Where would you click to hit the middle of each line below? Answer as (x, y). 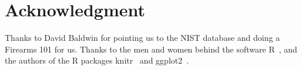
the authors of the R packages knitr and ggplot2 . (97, 60)
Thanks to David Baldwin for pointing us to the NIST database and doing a (142, 38)
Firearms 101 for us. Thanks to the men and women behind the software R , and (151, 49)
